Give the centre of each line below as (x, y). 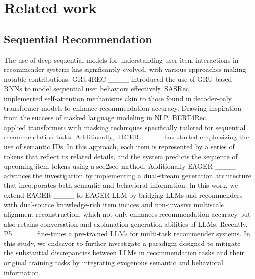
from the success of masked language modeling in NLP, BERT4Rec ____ (116, 118)
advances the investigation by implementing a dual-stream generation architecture (128, 175)
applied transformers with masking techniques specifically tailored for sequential (125, 127)
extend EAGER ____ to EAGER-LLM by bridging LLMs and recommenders (123, 194)
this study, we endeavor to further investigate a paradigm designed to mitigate (122, 243)
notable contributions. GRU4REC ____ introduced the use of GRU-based (118, 79)
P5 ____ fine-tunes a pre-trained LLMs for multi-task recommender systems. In (127, 233)
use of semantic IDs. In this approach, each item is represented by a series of (119, 146)
